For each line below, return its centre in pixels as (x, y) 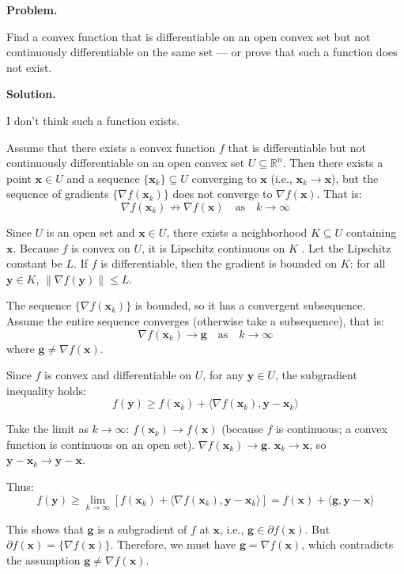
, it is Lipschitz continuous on (213, 247)
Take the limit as (47, 429)
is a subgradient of (142, 528)
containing (371, 232)
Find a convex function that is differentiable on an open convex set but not (189, 36)
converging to (224, 178)
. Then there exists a (333, 163)
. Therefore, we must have (173, 544)
